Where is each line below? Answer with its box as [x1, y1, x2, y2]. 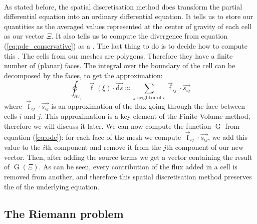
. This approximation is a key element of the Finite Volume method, [40, 111, 250, 121]
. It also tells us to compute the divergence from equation [51, 31, 227, 41]
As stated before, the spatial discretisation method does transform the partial [4, 1, 242, 12]
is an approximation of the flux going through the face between [51, 100, 245, 111]
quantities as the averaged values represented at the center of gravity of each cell [4, 21, 251, 31]
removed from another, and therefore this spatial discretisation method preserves [4, 171, 252, 181]
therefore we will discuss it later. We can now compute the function [4, 120, 211, 131]
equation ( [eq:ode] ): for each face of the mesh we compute [4, 131, 181, 142]
